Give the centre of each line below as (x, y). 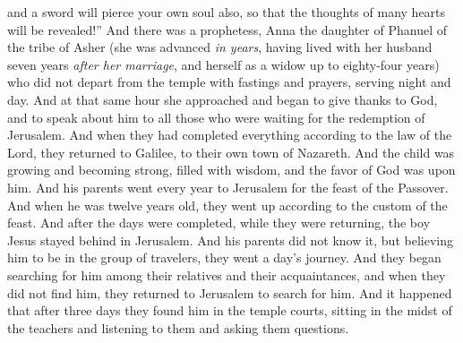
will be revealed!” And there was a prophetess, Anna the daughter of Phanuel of (227, 29)
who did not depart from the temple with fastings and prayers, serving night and (229, 82)
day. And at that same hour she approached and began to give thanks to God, (223, 99)
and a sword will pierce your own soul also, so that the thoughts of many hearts (227, 12)
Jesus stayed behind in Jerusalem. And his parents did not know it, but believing (230, 240)
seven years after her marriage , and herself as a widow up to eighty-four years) (223, 64)
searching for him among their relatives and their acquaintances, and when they (227, 274)
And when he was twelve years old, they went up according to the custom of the (227, 205)
